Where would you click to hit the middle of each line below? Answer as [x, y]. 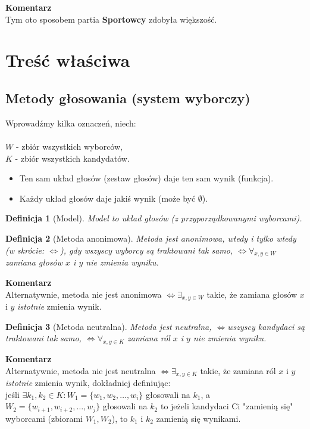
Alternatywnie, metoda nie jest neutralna [81, 370]
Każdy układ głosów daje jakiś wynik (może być [107, 198]
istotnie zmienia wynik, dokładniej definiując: [88, 382]
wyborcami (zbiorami [44, 418]
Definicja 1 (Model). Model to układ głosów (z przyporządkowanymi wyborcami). [154, 218]
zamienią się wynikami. [198, 418]
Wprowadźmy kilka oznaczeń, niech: [71, 123]
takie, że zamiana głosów [252, 294]
